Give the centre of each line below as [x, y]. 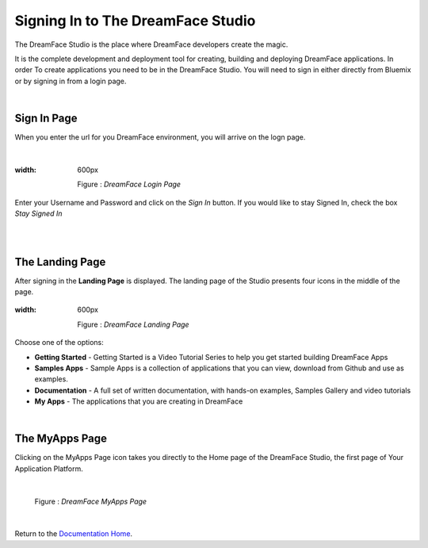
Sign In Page [46, 118]
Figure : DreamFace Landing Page [133, 324]
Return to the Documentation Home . [74, 534]
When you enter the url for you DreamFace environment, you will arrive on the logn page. [160, 137]
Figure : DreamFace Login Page [129, 184]
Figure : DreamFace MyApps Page [90, 501]
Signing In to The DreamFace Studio [135, 21]
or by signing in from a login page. [71, 81]
